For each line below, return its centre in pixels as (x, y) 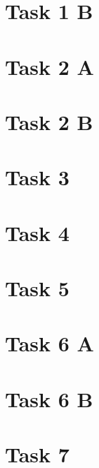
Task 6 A (49, 343)
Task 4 (37, 232)
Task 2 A (49, 66)
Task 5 (37, 288)
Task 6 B (49, 398)
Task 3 (37, 177)
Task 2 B (49, 121)
